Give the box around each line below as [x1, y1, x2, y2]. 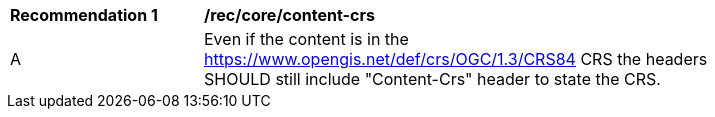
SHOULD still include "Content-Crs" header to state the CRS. [204, 69, 661, 89]
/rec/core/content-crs [204, 5, 375, 25]
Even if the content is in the [204, 29, 409, 49]
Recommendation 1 [10, 5, 158, 25]
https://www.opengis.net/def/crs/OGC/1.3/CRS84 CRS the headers [204, 49, 708, 69]
